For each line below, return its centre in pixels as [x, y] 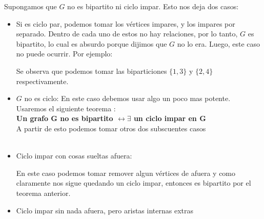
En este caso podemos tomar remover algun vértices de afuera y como [126, 173]
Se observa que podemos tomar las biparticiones [92, 71]
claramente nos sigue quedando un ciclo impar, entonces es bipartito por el [134, 183]
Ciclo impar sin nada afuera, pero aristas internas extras [105, 210]
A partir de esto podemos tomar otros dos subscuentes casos [111, 128]
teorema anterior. [43, 193]
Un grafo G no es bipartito [65, 118]
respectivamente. [42, 81]
